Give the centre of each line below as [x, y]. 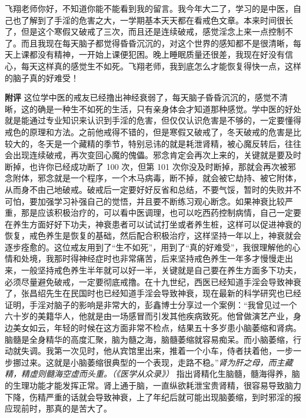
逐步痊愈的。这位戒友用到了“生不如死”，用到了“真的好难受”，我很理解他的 [149, 247]
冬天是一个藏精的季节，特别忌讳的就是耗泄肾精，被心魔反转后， [161, 143]
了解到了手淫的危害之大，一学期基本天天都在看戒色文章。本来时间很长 [157, 20]
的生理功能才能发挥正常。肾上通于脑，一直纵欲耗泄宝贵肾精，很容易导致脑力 [153, 385]
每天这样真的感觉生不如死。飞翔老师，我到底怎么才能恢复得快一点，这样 [161, 66]
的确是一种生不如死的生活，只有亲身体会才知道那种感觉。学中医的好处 [165, 108]
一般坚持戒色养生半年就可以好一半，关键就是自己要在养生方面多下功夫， [161, 270]
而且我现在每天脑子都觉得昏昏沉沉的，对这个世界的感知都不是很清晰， [157, 43]
